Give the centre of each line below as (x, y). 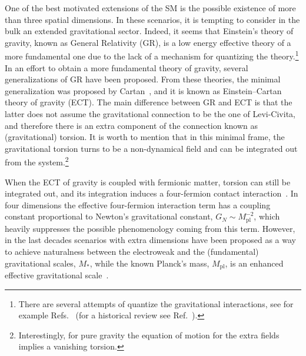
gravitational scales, (40, 263)
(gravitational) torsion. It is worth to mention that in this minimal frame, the (145, 137)
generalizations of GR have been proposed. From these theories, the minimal (143, 79)
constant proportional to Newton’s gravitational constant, (109, 216)
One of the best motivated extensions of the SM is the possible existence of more (150, 8)
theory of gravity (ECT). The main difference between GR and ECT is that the (149, 102)
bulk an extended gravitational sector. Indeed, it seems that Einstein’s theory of (149, 31)
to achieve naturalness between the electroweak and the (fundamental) (132, 252)
